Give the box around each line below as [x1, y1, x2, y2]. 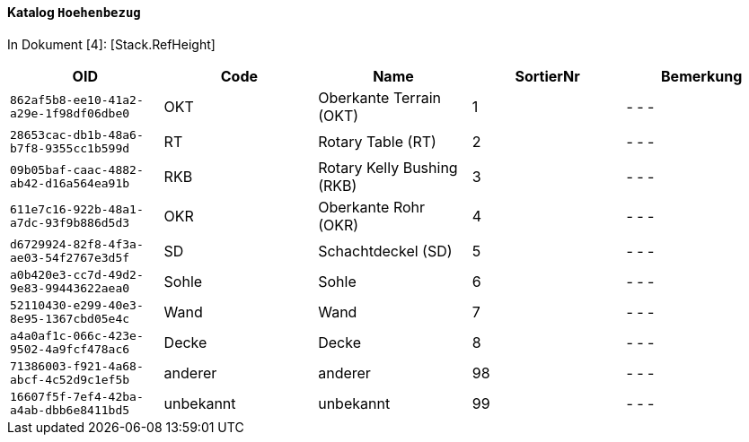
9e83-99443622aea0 [10, 281, 130, 295]
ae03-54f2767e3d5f [10, 250, 130, 264]
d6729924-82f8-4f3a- [10, 237, 144, 251]
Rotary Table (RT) [318, 132, 436, 151]
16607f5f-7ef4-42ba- [10, 389, 144, 403]
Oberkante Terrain [318, 88, 441, 107]
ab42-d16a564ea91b [10, 176, 130, 190]
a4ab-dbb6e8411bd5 [10, 403, 130, 417]
